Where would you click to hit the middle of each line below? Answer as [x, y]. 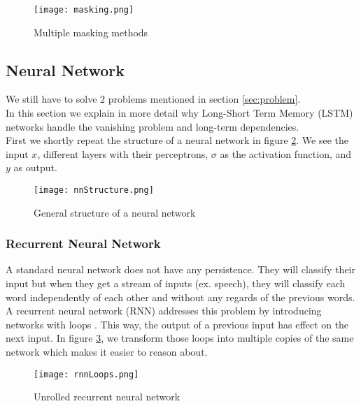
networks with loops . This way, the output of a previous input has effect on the [177, 324]
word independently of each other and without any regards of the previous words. [180, 297]
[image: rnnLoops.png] [86, 374]
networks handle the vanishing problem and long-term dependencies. [153, 126]
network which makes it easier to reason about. [107, 352]
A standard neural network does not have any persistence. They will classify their [180, 269]
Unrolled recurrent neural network [107, 397]
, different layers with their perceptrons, [123, 153]
